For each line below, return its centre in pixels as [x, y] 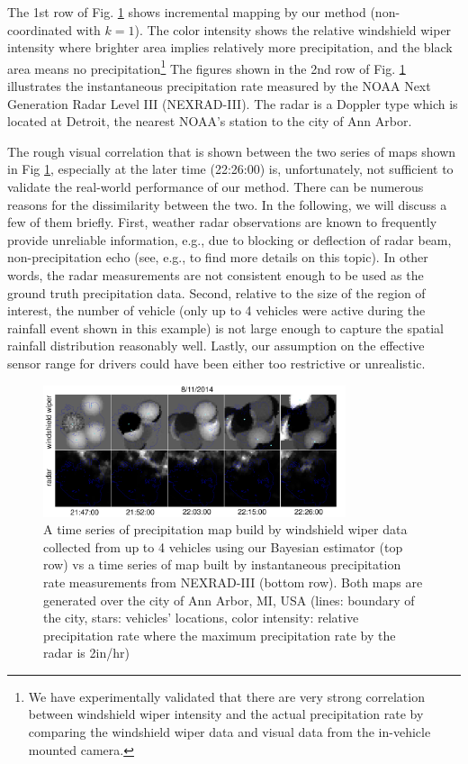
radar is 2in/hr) [86, 653]
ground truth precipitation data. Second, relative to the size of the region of [216, 292]
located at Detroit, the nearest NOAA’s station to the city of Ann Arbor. [210, 121]
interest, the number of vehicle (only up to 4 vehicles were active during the [216, 310]
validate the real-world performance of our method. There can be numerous [216, 186]
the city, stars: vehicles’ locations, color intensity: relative [201, 618]
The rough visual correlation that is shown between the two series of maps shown [232, 151]
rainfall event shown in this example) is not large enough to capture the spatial [225, 327]
